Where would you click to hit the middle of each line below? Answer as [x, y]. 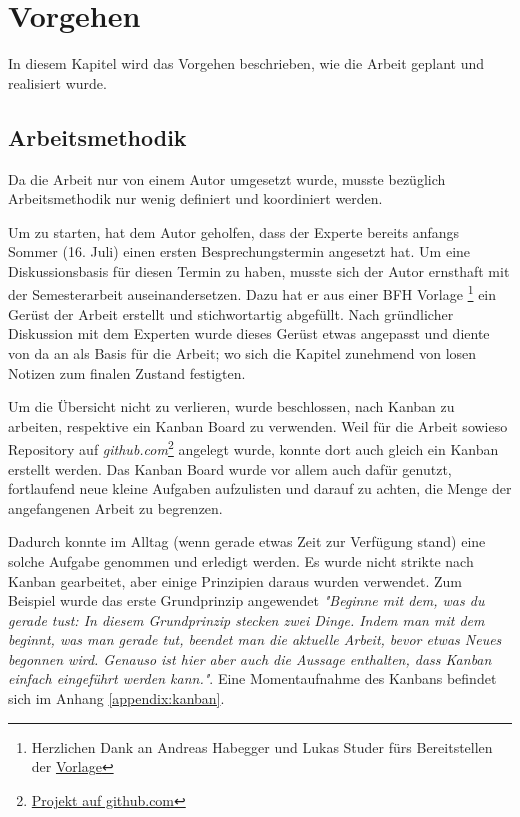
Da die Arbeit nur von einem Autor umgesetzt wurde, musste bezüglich [227, 178]
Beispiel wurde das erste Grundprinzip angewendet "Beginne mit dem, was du [246, 600]
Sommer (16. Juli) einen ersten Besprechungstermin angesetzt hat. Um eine [239, 251]
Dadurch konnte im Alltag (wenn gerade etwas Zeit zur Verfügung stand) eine [247, 541]
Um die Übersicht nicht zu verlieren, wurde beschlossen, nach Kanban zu [231, 406]
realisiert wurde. [57, 82]
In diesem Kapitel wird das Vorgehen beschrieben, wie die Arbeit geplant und [246, 63]
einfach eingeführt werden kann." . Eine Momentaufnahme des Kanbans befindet [252, 678]
